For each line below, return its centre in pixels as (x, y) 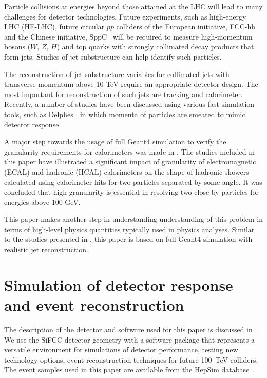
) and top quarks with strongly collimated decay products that (155, 46)
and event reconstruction (94, 305)
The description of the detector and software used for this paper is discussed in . (131, 329)
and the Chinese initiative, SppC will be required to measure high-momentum (128, 36)
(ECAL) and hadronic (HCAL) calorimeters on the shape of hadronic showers (127, 171)
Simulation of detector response (119, 284)
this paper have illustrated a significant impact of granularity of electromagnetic (130, 162)
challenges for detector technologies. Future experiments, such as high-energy (125, 16)
